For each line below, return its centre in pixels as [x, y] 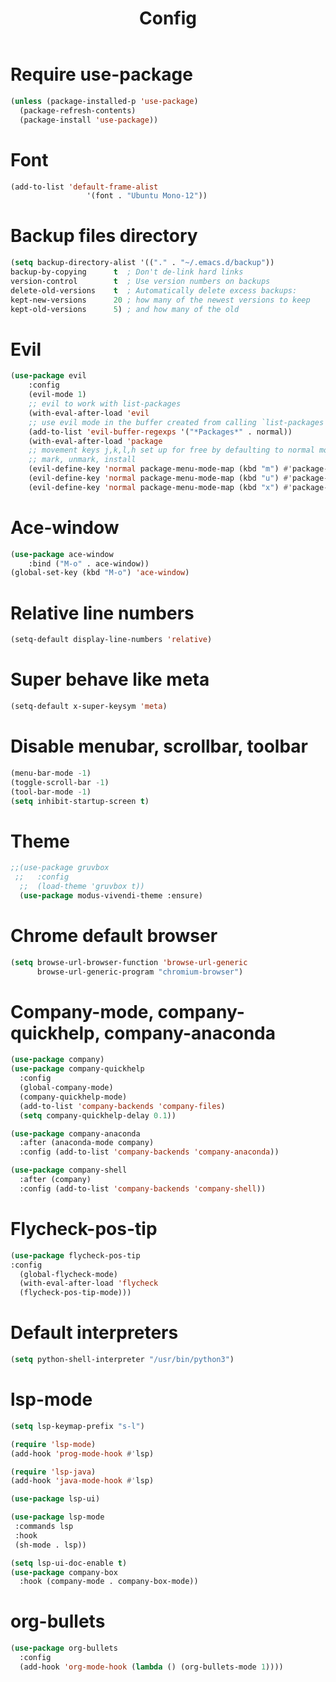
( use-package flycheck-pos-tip [75, 1255]
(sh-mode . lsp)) [50, 1545]
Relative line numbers [102, 613]
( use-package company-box [64, 1572]
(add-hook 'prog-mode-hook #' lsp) [82, 1453]
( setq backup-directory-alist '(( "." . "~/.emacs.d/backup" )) [142, 263]
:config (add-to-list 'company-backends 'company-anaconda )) [149, 1152]
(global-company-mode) [66, 1088]
